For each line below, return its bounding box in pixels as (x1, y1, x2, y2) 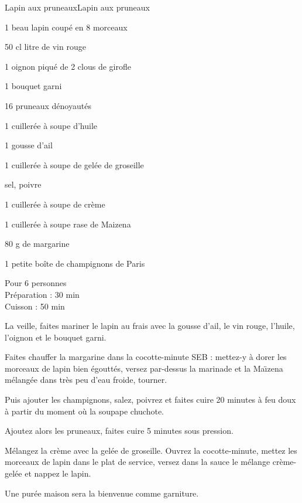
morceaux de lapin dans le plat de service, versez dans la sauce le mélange (5, 456, 270, 468)
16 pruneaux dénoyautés (5, 99, 91, 111)
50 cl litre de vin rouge (5, 40, 86, 53)
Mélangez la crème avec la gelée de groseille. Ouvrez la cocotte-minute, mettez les (5, 444, 297, 456)
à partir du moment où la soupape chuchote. (5, 405, 164, 417)
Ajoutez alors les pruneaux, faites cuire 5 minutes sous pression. (5, 424, 234, 437)
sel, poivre (5, 178, 42, 191)
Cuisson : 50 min (5, 300, 65, 312)
